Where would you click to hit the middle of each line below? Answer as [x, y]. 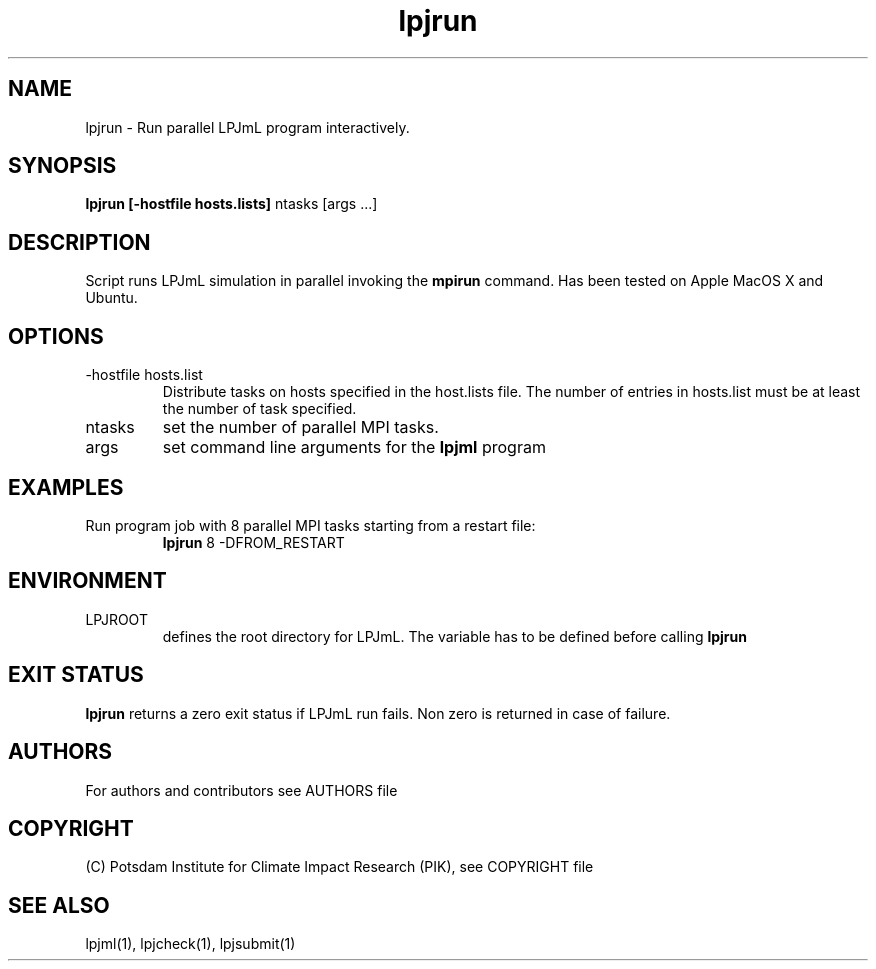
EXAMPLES [66, 487]
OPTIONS [56, 336]
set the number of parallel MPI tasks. [300, 427]
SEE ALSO [59, 905]
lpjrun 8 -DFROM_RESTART [253, 542]
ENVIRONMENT [87, 581]
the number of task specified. [259, 409]
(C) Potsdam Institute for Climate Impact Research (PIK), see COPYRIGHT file [339, 867]
